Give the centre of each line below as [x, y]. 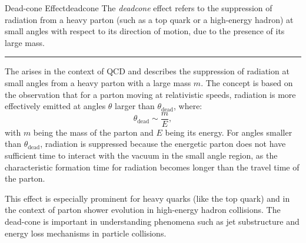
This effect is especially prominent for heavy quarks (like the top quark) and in [147, 198]
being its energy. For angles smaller [229, 132]
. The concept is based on [247, 82]
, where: [188, 106]
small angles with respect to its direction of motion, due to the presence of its [145, 31]
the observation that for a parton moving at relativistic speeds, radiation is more [150, 94]
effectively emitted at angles [55, 106]
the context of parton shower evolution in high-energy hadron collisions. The [143, 210]
